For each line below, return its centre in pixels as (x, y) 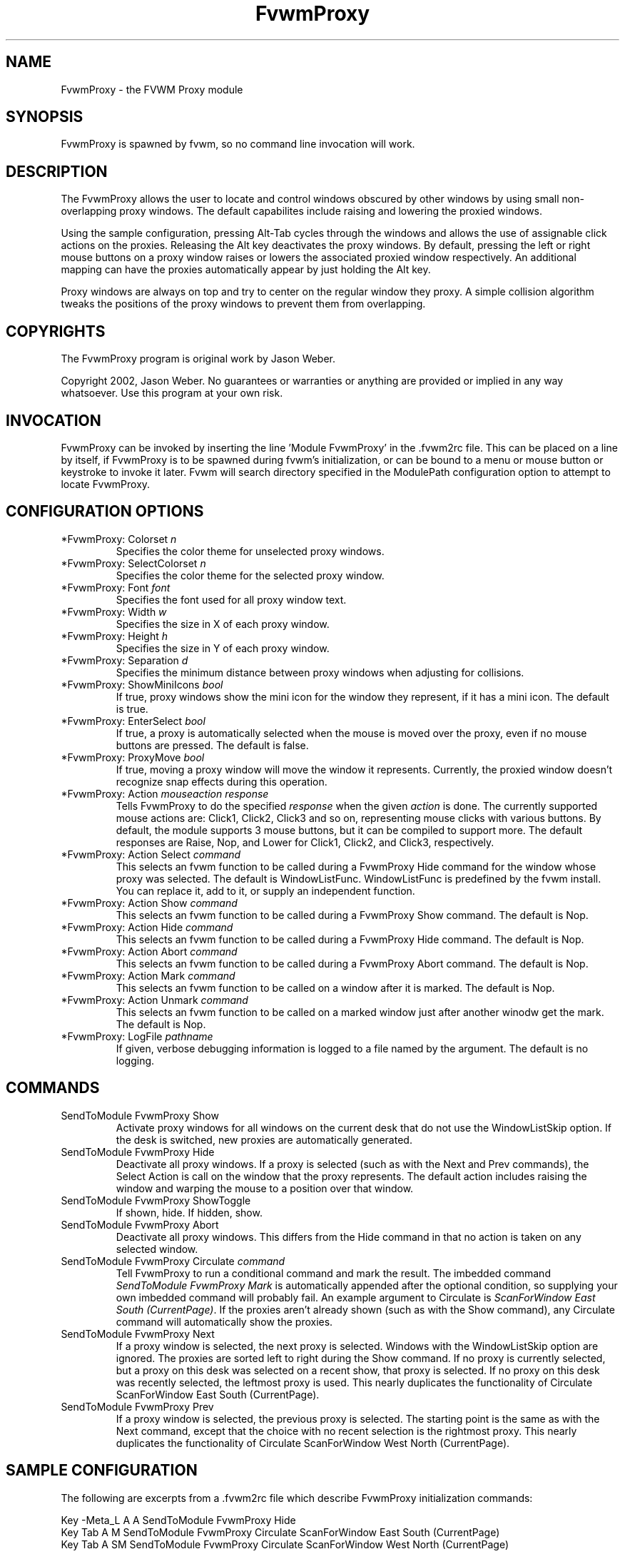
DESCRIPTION (57, 171)
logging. (135, 1060)
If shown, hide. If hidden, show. (189, 1212)
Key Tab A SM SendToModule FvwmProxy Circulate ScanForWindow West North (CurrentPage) (285, 1544)
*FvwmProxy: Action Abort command (149, 951)
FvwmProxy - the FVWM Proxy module (152, 89)
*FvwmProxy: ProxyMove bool (133, 757)
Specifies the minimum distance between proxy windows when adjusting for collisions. (320, 672)
